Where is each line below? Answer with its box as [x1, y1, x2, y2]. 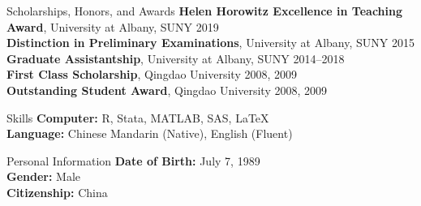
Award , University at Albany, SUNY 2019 [6, 18, 219, 35]
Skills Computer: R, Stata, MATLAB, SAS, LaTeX [6, 109, 269, 126]
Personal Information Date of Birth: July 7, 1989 [6, 152, 260, 169]
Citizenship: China [6, 183, 108, 200]
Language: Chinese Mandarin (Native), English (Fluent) [6, 125, 293, 142]
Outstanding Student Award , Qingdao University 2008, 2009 [6, 81, 328, 98]
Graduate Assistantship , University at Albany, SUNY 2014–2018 [6, 49, 345, 67]
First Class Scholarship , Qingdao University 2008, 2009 [6, 66, 298, 83]
